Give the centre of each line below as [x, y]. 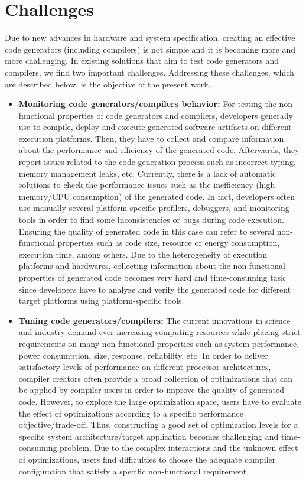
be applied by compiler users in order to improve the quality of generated [151, 390]
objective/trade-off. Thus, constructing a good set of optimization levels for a [158, 425]
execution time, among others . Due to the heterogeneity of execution [143, 254]
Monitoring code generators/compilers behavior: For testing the [147, 104]
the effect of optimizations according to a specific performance [131, 413]
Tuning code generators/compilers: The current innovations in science [154, 320]
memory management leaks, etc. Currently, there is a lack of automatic [147, 173]
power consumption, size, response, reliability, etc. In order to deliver [143, 355]
